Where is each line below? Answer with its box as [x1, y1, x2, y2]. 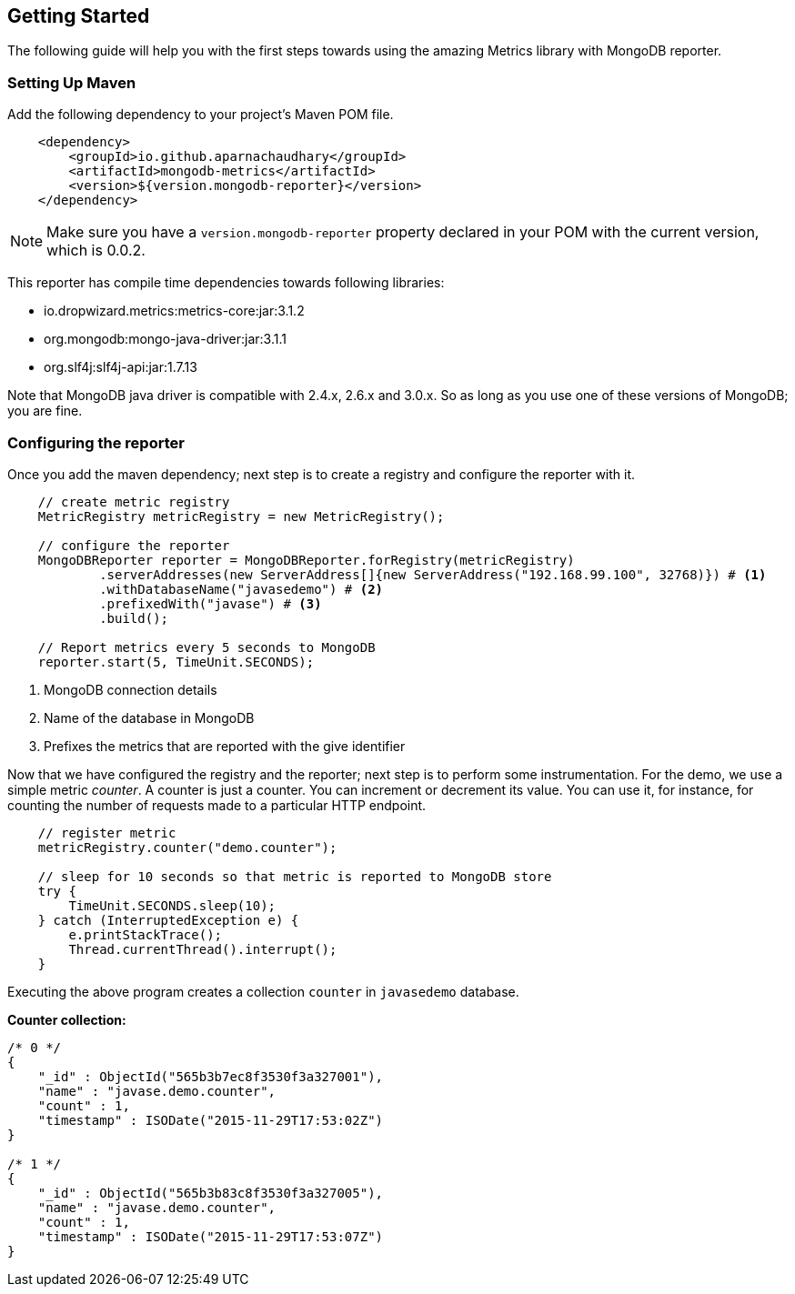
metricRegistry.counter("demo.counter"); [37, 839, 337, 855]
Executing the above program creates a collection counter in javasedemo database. [7, 983, 519, 999]
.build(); [99, 610, 169, 626]
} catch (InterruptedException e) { [37, 912, 299, 928]
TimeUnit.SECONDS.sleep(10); [68, 898, 277, 913]
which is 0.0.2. [46, 241, 146, 260]
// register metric [37, 825, 176, 840]
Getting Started [7, 5, 150, 27]
